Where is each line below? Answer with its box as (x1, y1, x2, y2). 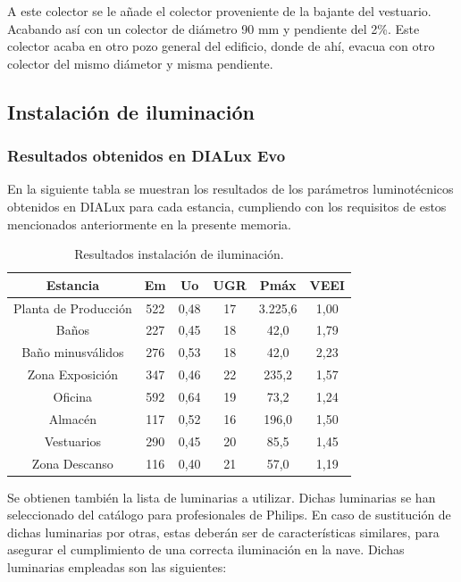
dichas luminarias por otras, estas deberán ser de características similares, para (7, 522, 440, 541)
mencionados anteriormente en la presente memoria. (7, 214, 291, 233)
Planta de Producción (13, 298, 132, 317)
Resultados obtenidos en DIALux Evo (7, 145, 286, 167)
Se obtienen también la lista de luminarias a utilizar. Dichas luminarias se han (7, 487, 436, 506)
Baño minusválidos (21, 343, 124, 362)
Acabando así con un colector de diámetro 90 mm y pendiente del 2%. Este (7, 19, 420, 37)
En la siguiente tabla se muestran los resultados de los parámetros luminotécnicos (7, 179, 454, 198)
